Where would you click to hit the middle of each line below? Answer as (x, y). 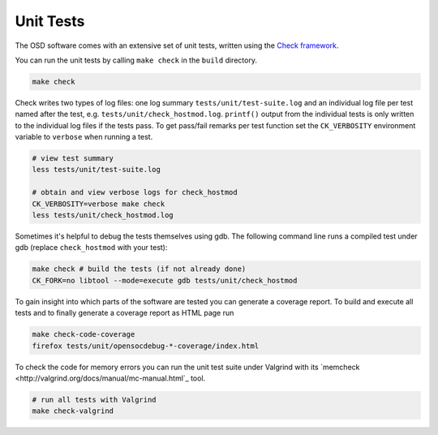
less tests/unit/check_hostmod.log (103, 215)
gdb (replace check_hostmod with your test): (91, 248)
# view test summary (73, 159)
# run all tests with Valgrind (94, 399)
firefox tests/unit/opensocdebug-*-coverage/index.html (146, 346)
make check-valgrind (73, 411)
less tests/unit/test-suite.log (97, 170)
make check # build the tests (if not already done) (139, 269)
